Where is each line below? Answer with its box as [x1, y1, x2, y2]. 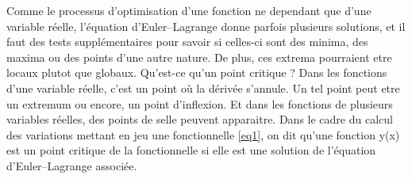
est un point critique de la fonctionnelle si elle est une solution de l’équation [6, 142, 376, 158]
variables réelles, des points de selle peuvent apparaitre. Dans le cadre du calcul [6, 111, 393, 128]
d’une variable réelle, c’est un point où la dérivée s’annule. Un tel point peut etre [6, 79, 400, 96]
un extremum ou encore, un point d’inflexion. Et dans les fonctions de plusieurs [6, 95, 393, 112]
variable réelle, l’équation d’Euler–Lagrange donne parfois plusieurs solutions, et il [6, 17, 406, 34]
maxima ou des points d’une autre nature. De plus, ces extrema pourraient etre [6, 48, 392, 65]
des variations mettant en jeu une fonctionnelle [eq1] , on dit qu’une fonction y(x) [6, 126, 400, 143]
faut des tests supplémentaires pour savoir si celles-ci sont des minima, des [6, 33, 368, 50]
